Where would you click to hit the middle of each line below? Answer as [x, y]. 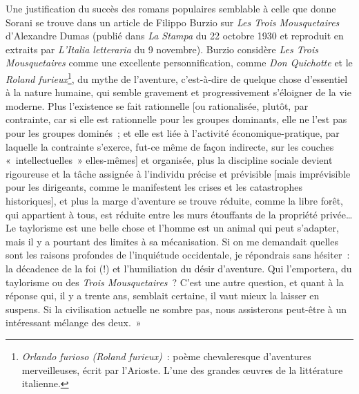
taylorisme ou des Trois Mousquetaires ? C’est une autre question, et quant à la [175, 282]
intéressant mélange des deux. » [74, 322]
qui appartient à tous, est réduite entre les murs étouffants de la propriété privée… [179, 214]
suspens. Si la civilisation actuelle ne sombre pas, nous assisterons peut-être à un [176, 309]
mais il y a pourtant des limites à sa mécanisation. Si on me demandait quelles [172, 241]
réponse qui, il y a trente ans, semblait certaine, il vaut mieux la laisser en [163, 295]
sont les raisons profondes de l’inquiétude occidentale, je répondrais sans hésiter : [178, 255]
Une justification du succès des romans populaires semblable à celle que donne [171, 8]
